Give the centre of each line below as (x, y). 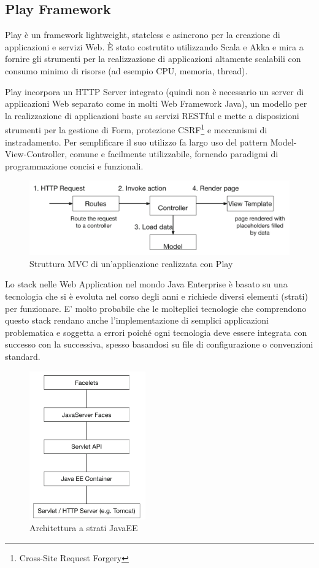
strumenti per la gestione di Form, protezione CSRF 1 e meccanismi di (136, 129)
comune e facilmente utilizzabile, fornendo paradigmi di (174, 154)
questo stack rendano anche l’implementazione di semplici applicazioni (137, 320)
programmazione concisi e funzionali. (74, 165)
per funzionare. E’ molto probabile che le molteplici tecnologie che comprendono (156, 308)
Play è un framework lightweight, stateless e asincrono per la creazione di (143, 35)
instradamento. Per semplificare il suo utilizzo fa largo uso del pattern (136, 142)
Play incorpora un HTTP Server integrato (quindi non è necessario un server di (155, 91)
